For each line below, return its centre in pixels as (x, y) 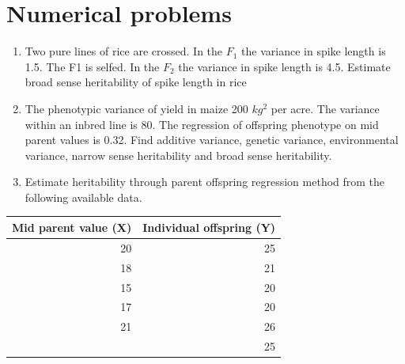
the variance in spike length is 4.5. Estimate (284, 66)
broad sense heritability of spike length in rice (136, 82)
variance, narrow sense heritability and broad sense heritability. (178, 155)
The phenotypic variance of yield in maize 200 (136, 108)
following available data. (83, 197)
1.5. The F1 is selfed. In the (92, 66)
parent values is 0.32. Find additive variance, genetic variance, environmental (212, 140)
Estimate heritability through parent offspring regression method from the (205, 182)
